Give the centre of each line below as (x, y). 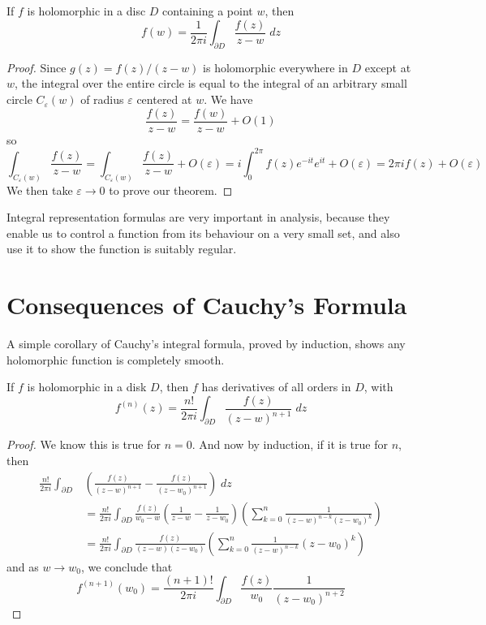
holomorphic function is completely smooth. (116, 359)
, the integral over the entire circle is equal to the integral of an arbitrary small (211, 83)
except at (388, 67)
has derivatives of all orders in (276, 387)
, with (378, 387)
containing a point (208, 11)
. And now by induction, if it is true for (290, 444)
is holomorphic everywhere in (275, 67)
